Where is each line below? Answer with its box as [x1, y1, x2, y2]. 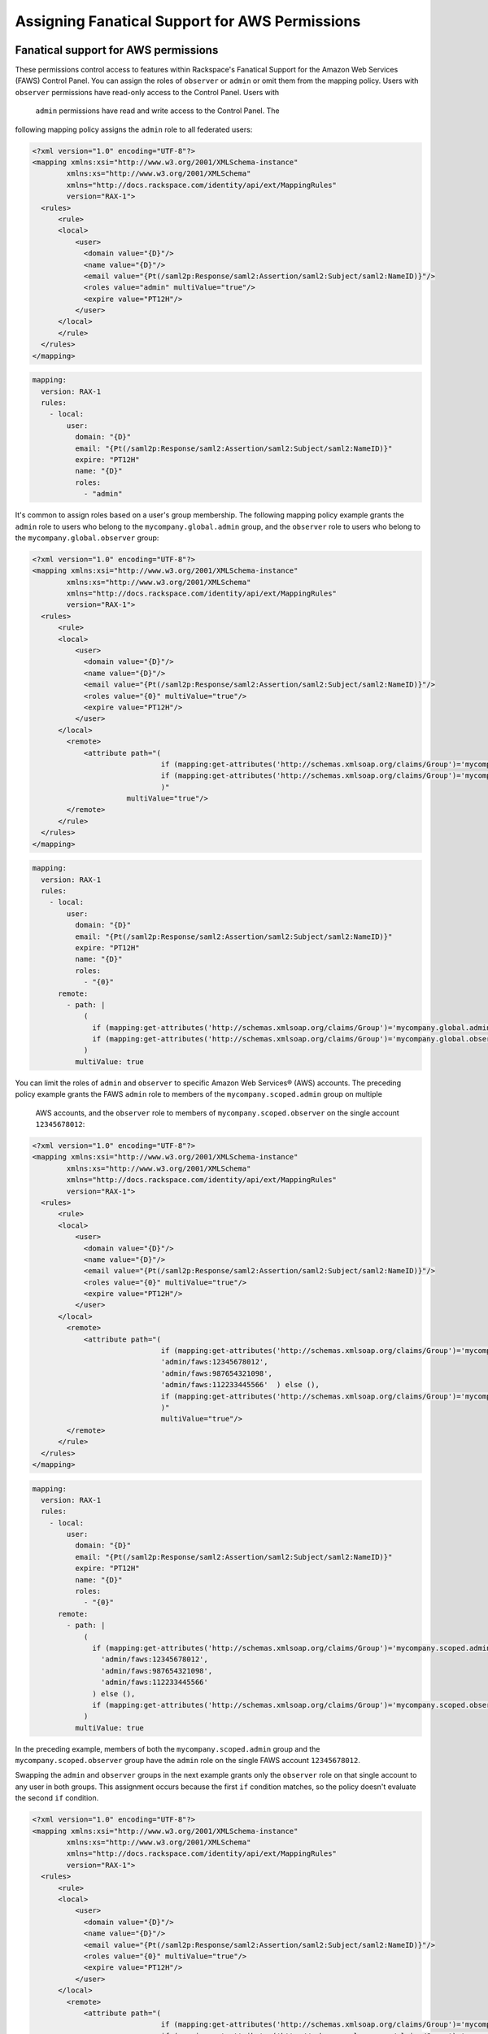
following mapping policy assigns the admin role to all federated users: [15, 124, 253, 134]
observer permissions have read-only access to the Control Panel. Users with [15, 87, 280, 97]
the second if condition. [15, 1793, 99, 1803]
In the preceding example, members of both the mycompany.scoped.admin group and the [15, 1744, 320, 1753]
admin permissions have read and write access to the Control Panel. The [35, 106, 280, 116]
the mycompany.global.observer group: [15, 533, 159, 543]
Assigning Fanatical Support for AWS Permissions [15, 12, 361, 30]
